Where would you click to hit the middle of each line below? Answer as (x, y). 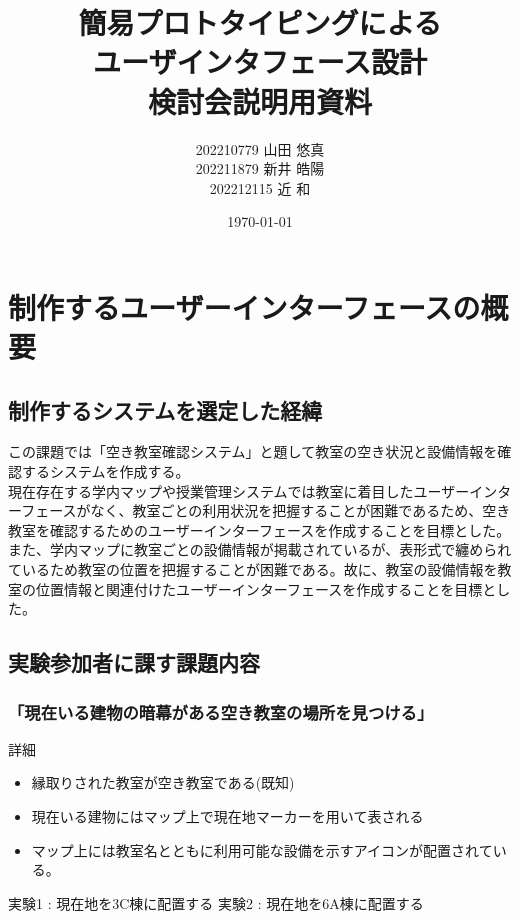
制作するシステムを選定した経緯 (165, 409)
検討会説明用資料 (259, 100)
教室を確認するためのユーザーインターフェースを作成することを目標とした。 (259, 529)
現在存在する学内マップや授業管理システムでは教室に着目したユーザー (239, 490)
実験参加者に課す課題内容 (134, 662)
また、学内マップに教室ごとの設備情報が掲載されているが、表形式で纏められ (260, 549)
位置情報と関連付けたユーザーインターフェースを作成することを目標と (266, 588)
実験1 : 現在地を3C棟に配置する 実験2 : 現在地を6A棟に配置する (216, 902)
